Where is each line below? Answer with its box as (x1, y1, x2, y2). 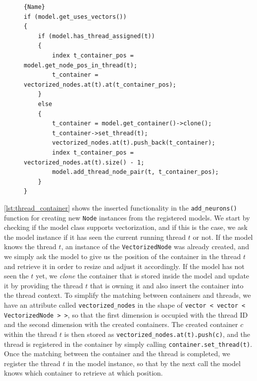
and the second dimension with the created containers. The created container (4, 319, 238, 329)
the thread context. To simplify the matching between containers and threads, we (4, 290, 251, 300)
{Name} (24, 3, 45, 10)
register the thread (4, 358, 60, 368)
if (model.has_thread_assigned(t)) (38, 32, 155, 40)
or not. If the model (193, 231, 253, 242)
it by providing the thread (4, 280, 83, 290)
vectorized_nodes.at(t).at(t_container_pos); (24, 81, 176, 88)
